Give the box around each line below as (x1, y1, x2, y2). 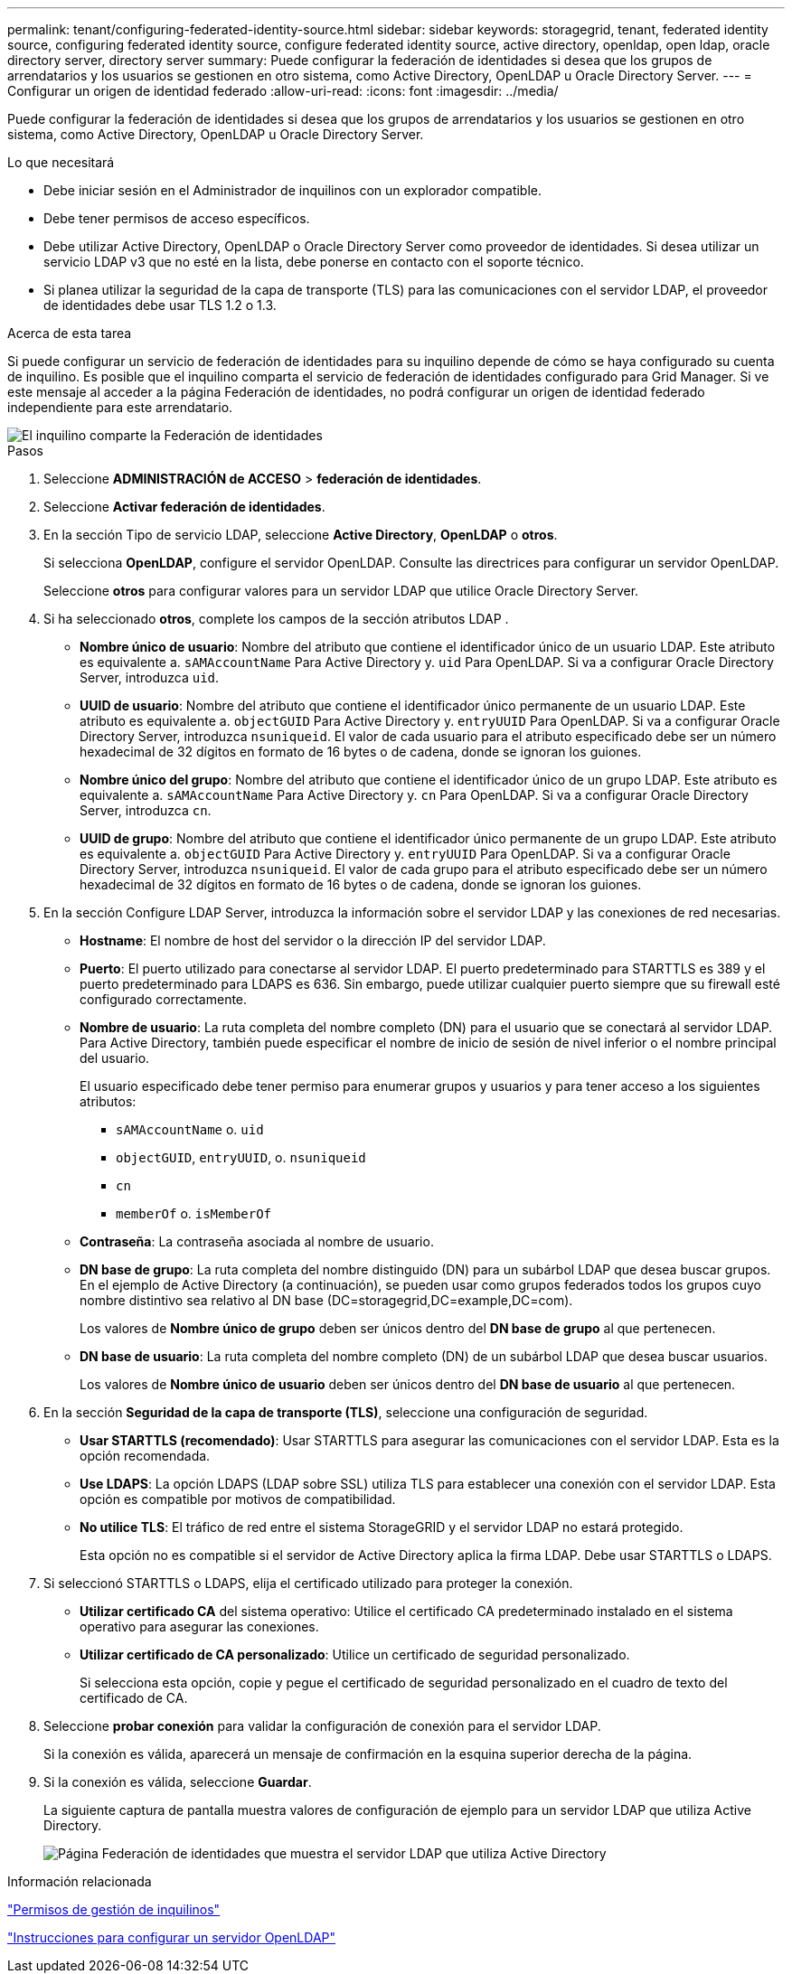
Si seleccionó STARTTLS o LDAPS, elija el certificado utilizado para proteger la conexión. (43, 1575, 573, 1591)
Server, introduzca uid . (80, 670, 220, 685)
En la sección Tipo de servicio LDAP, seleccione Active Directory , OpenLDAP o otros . (43, 527, 558, 542)
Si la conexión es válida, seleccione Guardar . (43, 1774, 312, 1790)
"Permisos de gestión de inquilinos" (7, 1902, 221, 1917)
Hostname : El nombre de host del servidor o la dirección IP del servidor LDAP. (80, 933, 546, 948)
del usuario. (80, 1050, 150, 1066)
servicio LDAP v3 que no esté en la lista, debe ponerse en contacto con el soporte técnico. (43, 254, 584, 269)
